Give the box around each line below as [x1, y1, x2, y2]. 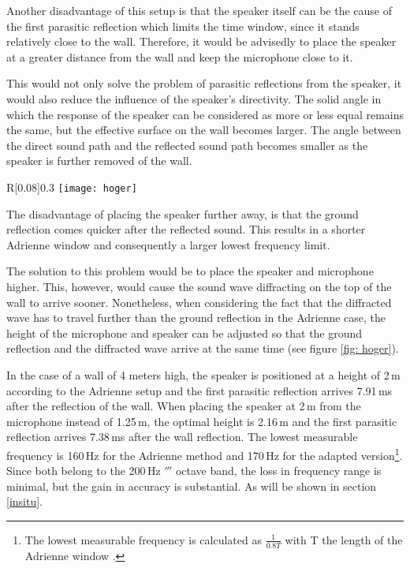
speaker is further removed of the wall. [6, 152, 192, 169]
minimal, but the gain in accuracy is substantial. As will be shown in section [6, 477, 377, 494]
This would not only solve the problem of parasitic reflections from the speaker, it [6, 75, 402, 92]
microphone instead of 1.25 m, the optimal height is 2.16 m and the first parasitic [6, 413, 397, 429]
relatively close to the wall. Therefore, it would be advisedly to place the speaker [6, 33, 397, 50]
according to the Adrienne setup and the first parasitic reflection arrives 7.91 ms [6, 382, 393, 398]
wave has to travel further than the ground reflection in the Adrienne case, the [6, 309, 386, 326]
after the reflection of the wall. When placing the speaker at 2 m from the [6, 398, 361, 414]
